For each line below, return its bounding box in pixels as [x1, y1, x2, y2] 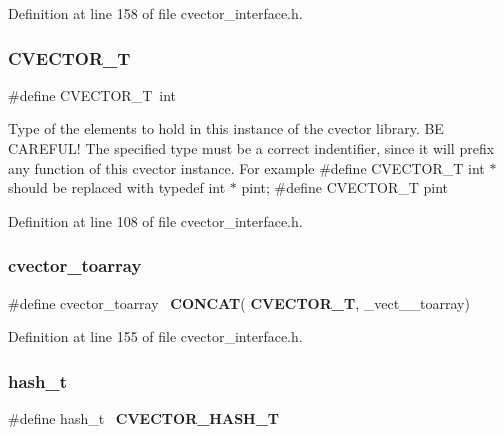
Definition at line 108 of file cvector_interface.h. [8, 210, 303, 231]
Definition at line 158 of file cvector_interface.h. [8, 3, 303, 23]
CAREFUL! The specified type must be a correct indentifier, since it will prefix [8, 138, 495, 158]
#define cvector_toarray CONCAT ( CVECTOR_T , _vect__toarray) [8, 292, 470, 313]
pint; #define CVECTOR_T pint [241, 177, 448, 198]
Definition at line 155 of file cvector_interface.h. [8, 326, 303, 347]
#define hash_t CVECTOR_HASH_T [8, 408, 280, 428]
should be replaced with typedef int [8, 177, 226, 198]
